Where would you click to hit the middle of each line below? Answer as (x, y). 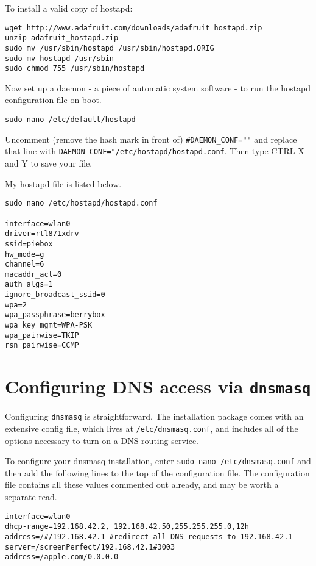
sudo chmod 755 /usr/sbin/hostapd (75, 69)
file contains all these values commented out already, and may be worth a (142, 485)
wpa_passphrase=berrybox (55, 315)
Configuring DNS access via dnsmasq (158, 386)
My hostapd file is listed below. (63, 183)
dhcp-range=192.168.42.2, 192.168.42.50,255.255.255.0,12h (127, 527)
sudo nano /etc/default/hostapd (70, 120)
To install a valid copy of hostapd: (69, 8)
